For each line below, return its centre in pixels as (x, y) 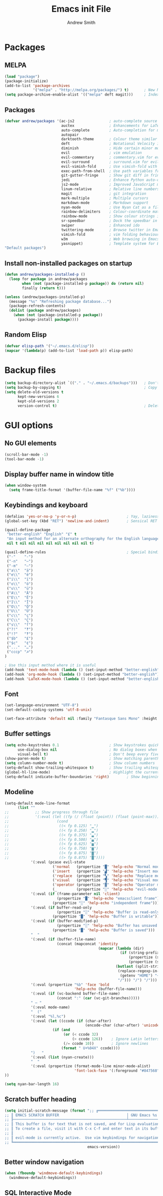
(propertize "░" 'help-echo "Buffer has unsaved (107, 926)
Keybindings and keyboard (46, 505)
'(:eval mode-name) (50, 1007)
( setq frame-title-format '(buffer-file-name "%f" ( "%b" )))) (72, 490)
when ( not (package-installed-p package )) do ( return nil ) (83, 283)
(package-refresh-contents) (37, 306)
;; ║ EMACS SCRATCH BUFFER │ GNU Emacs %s (81, 1115)
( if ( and (61, 1030)
